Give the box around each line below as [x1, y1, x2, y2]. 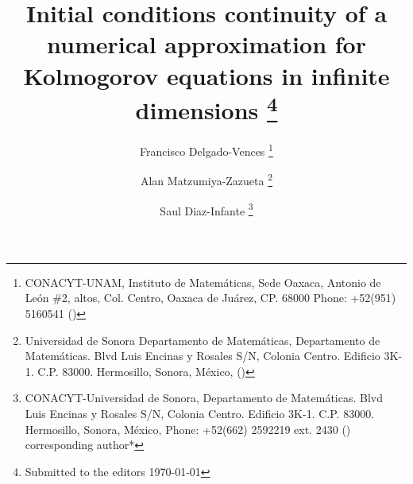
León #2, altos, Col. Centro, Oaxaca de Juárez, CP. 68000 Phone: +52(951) [25, 289, 396, 306]
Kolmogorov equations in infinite [23, 59, 390, 91]
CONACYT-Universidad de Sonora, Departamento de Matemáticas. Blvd [25, 389, 384, 406]
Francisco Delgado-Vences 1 [140, 141, 273, 159]
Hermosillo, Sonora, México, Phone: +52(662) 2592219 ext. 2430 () [25, 420, 351, 437]
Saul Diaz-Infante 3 [160, 199, 253, 219]
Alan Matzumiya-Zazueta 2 [140, 170, 273, 188]
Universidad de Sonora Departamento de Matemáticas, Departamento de [25, 331, 380, 348]
